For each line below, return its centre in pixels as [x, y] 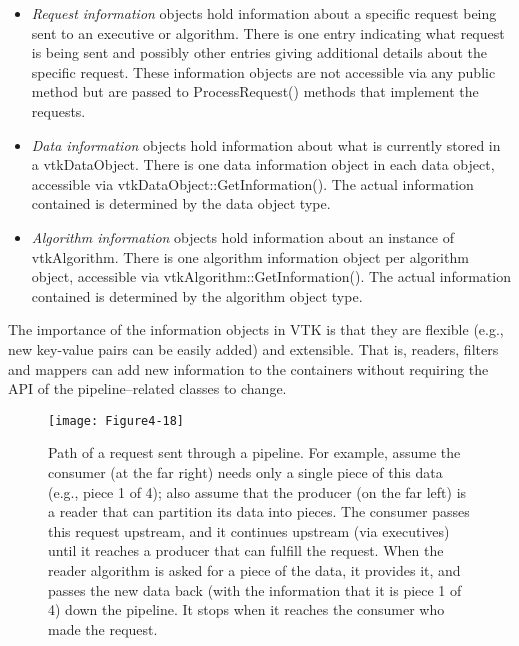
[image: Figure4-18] [116, 420]
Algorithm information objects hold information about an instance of [242, 236]
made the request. [103, 628]
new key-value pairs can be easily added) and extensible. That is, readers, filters [253, 348]
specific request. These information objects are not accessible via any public [263, 71]
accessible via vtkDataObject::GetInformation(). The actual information [252, 183]
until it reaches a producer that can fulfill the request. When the [246, 550]
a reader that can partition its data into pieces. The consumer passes [259, 511]
